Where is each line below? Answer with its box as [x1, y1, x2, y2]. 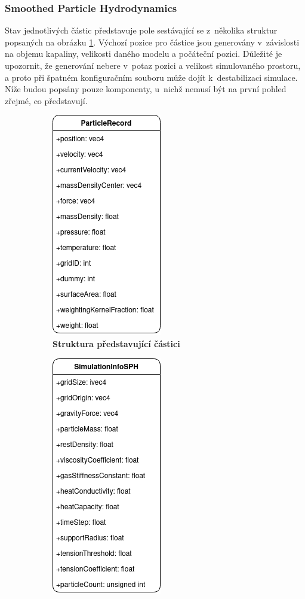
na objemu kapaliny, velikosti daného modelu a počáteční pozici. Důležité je [5, 47, 282, 60]
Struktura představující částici [53, 337, 180, 349]
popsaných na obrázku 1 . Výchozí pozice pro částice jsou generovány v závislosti [5, 35, 300, 48]
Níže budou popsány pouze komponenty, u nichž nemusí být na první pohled [5, 83, 286, 95]
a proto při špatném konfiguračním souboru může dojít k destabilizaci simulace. [5, 71, 298, 83]
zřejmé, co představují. [5, 94, 88, 107]
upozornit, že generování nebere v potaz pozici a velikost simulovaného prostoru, [5, 59, 301, 71]
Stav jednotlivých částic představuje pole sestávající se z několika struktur [5, 24, 278, 37]
